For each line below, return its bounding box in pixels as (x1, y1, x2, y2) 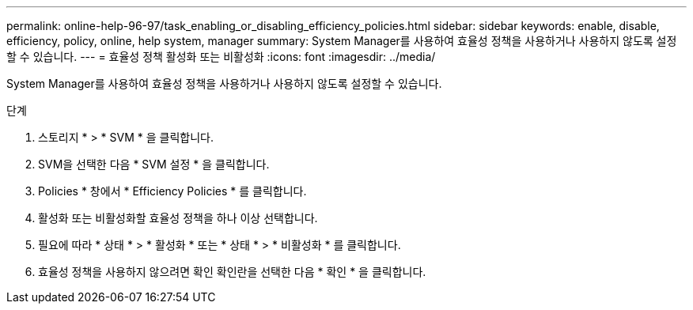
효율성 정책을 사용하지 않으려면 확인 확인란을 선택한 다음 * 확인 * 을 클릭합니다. (38, 265, 426, 278)
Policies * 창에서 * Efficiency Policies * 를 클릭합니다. (38, 184, 307, 198)
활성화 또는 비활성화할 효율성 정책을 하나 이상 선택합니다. (38, 211, 318, 225)
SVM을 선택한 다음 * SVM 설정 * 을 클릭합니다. (38, 157, 270, 171)
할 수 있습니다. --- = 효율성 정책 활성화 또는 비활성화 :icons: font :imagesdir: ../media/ (6, 50, 436, 63)
